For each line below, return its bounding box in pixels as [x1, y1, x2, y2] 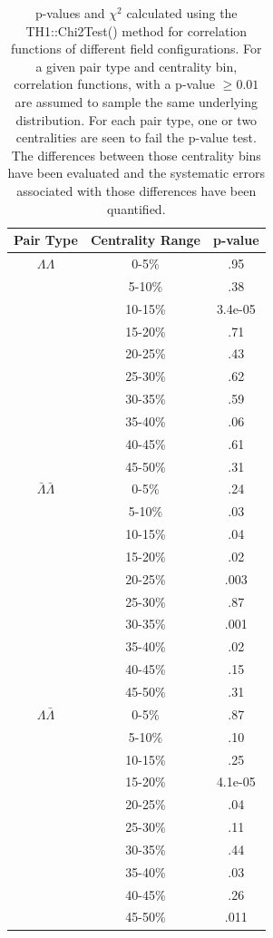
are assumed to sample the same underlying [15, 92, 258, 111]
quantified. [106, 199, 166, 218]
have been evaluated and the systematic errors [7, 163, 265, 182]
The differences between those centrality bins [11, 145, 261, 164]
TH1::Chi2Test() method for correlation [25, 21, 248, 40]
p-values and [34, 4, 105, 22]
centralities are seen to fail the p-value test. [15, 128, 257, 147]
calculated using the [126, 4, 238, 22]
